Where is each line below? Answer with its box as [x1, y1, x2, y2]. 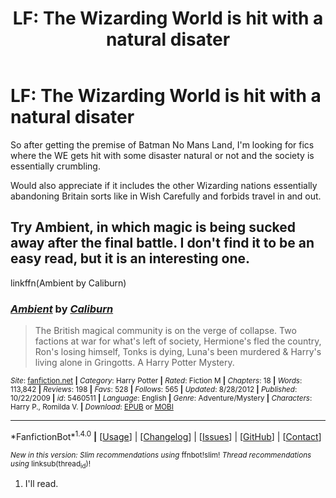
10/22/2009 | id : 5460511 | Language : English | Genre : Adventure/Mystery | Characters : [10, 393, 313, 404]
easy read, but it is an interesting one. [10, 250, 251, 267]
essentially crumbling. [10, 160, 101, 172]
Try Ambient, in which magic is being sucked [10, 219, 296, 236]
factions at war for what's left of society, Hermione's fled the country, [34, 335, 322, 347]
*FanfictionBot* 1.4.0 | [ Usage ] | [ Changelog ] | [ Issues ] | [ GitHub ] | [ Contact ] [10, 429, 322, 442]
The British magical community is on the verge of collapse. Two [34, 325, 297, 337]
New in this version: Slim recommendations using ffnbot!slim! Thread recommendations [10, 450, 312, 460]
